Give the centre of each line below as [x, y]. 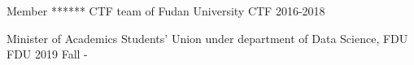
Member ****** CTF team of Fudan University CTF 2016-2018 [166, 11]
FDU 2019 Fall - [47, 54]
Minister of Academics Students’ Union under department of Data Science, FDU [207, 38]
